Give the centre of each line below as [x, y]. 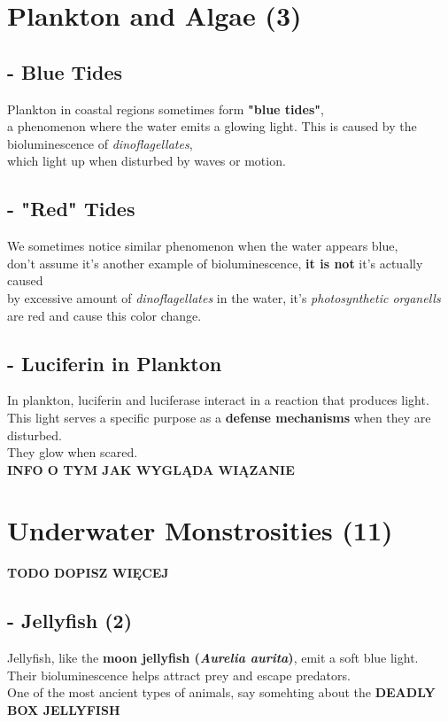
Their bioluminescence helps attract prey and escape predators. [179, 675]
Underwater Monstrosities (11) [200, 530]
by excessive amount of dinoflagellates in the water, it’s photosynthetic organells [224, 297]
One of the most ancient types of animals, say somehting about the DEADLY [221, 692]
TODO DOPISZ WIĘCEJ [88, 573]
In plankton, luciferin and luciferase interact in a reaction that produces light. [218, 400]
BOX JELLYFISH [64, 710]
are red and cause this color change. [104, 315]
